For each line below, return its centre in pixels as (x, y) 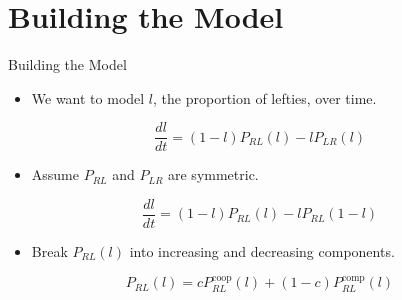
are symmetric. (213, 174)
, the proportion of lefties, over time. (265, 97)
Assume (55, 174)
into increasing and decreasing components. (262, 251)
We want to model (88, 97)
